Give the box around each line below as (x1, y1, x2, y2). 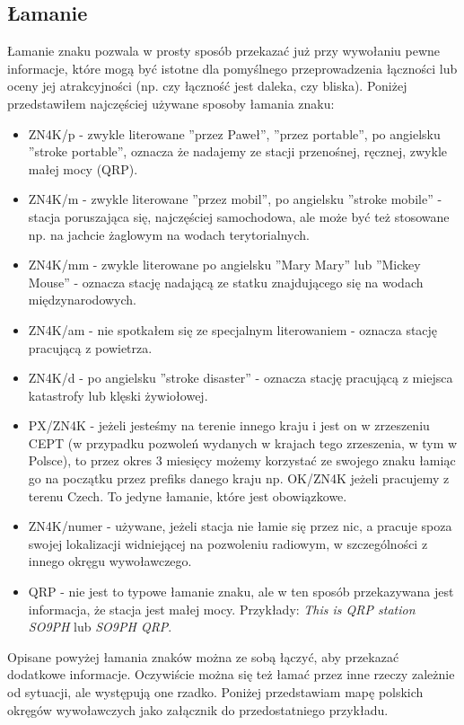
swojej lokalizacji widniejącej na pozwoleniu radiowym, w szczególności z (28, 534, 428, 553)
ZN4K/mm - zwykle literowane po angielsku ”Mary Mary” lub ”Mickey (28, 255, 421, 274)
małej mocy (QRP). (28, 159, 138, 178)
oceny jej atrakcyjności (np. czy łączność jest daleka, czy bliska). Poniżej (7, 76, 407, 95)
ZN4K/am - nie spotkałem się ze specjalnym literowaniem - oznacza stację (28, 320, 438, 339)
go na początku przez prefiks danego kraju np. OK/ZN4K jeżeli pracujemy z (28, 469, 450, 488)
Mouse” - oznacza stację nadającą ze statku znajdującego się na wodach (28, 272, 424, 291)
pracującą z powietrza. (28, 338, 153, 357)
